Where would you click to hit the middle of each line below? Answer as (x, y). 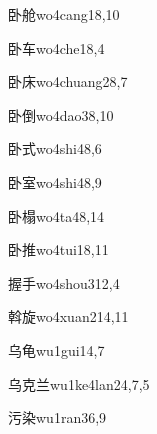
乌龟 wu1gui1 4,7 (56, 349)
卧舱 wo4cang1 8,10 (64, 14)
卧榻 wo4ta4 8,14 (56, 215)
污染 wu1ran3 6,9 (57, 417)
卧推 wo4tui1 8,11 (58, 249)
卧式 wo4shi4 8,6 (55, 148)
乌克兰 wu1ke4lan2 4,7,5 (79, 383)
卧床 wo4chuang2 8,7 (68, 81)
